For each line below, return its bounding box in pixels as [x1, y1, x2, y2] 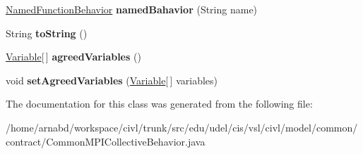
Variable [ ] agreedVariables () [6, 49, 141, 64]
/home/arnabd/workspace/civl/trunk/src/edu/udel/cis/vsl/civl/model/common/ [6, 120, 358, 134]
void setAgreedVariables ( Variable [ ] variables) [6, 72, 218, 87]
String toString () [6, 25, 88, 40]
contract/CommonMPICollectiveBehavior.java [6, 134, 206, 148]
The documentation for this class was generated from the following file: [6, 96, 313, 111]
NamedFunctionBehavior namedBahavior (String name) [6, 2, 258, 16]
